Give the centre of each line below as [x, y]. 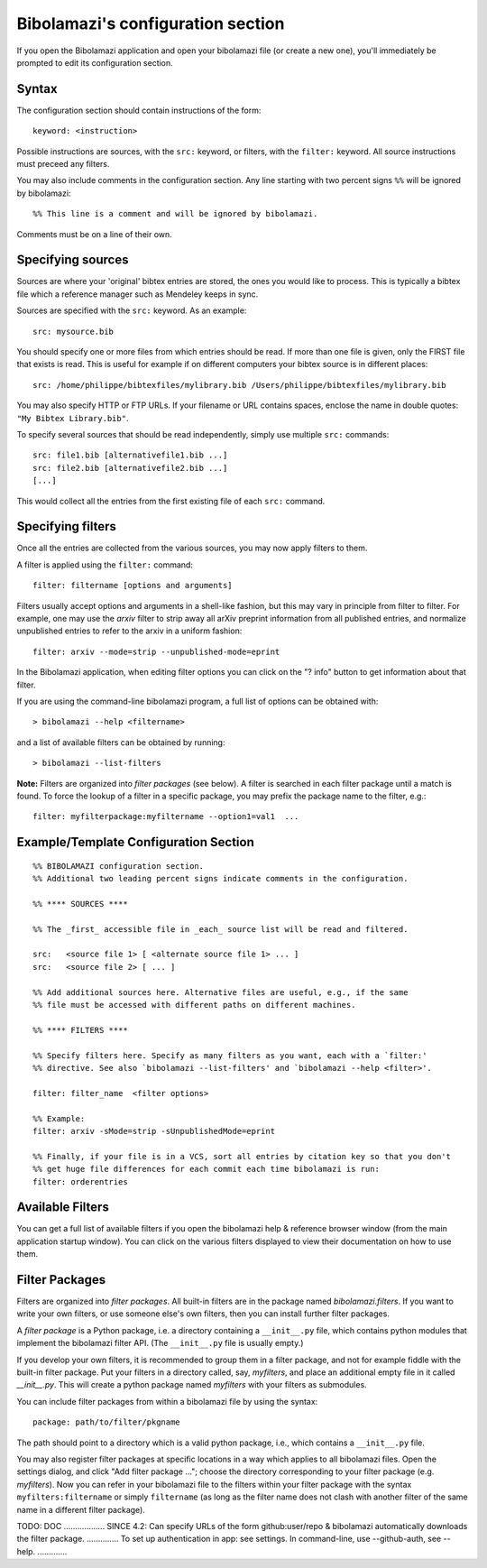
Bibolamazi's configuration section [151, 23]
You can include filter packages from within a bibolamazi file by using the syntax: [167, 1401]
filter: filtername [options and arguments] [133, 586]
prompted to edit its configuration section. [95, 62]
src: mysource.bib [74, 331]
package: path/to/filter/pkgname [106, 1422]
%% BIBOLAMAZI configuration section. [119, 866]
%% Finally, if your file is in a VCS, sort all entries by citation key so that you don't [242, 1156]
